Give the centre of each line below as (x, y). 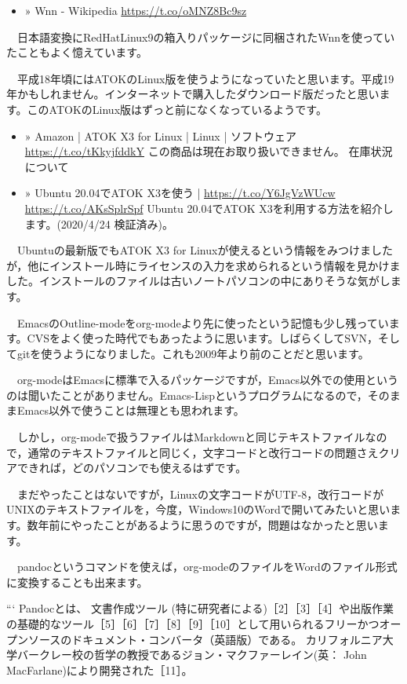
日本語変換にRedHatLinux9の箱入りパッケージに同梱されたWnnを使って (200, 37)
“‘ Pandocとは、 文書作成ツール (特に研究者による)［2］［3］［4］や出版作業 (200, 608)
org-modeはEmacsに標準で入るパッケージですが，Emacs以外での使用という (207, 380)
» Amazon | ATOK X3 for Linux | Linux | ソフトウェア (160, 135)
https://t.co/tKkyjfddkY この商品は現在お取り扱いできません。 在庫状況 (209, 151)
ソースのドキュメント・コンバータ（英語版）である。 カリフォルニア (205, 639)
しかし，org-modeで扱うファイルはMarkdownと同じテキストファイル (191, 437)
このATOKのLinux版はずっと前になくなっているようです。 (177, 109)
